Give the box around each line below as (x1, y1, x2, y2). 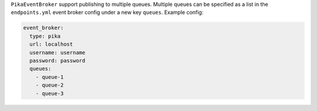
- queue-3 (35, 90, 64, 96)
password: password (29, 57, 86, 64)
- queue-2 (35, 82, 64, 89)
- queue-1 (35, 74, 64, 80)
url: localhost (29, 41, 73, 48)
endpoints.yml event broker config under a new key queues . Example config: (11, 9, 204, 16)
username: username (29, 49, 86, 56)
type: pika (29, 33, 61, 39)
